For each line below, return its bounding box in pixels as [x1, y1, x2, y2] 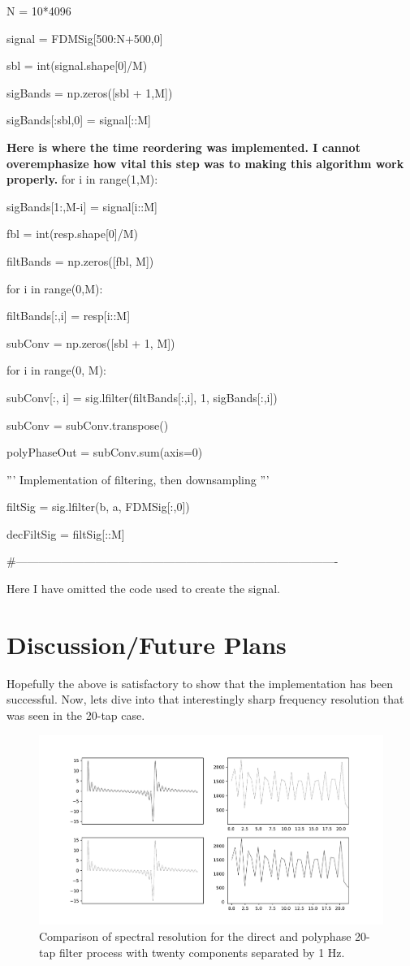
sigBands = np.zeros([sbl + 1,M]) [6, 84, 173, 101]
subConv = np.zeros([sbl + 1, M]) [6, 334, 175, 351]
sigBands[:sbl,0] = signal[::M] [6, 111, 151, 128]
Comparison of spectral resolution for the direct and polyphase [39, 927, 352, 944]
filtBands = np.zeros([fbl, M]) [6, 252, 154, 269]
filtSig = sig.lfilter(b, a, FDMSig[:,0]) [6, 498, 190, 515]
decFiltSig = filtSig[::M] [6, 525, 125, 542]
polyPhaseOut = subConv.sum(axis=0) [6, 444, 203, 461]
